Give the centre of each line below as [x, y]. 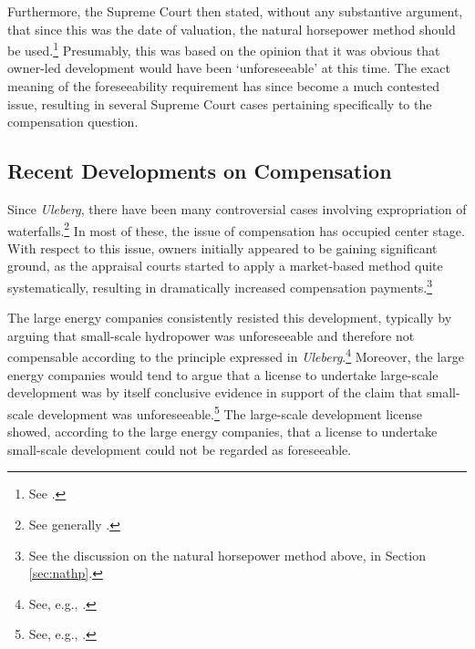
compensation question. [73, 122]
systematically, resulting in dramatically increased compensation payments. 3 [220, 286]
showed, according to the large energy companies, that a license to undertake [222, 432]
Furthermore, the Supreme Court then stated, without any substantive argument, [235, 11]
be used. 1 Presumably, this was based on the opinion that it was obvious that [224, 49]
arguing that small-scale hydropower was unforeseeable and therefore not [211, 335]
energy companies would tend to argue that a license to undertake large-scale [223, 374]
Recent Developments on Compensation [200, 171]
